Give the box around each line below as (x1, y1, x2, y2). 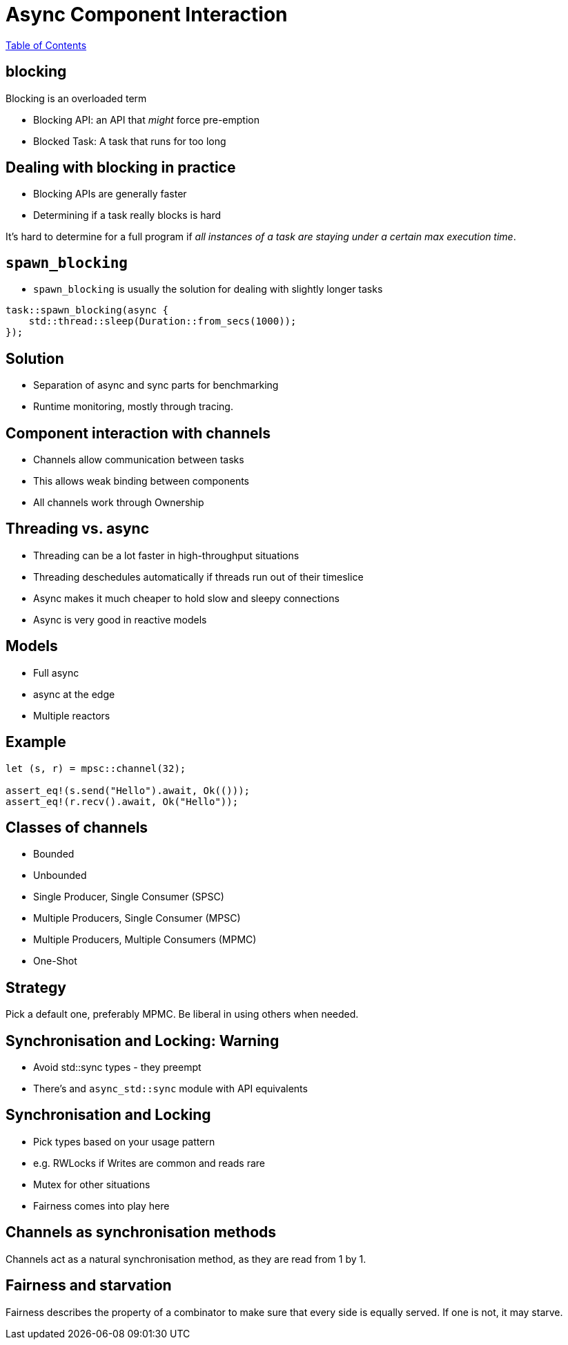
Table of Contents (6, 39, 87, 51)
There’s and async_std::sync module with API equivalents (33, 1083, 308, 1095)
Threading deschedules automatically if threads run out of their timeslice (33, 570, 364, 583)
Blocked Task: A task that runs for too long (33, 135, 226, 147)
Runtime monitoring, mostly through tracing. (33, 400, 233, 413)
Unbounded (33, 869, 87, 882)
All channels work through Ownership (33, 496, 204, 508)
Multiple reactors (33, 709, 110, 722)
